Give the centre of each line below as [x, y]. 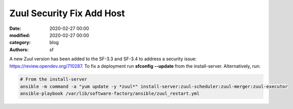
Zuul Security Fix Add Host [67, 13]
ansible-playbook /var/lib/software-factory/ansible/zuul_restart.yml [110, 94]
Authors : [19, 49]
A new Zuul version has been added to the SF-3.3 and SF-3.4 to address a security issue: [103, 59]
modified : [20, 35]
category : [20, 43]
